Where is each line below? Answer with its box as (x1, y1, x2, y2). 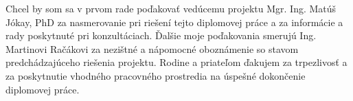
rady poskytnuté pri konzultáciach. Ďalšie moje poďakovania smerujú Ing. (5, 28, 317, 43)
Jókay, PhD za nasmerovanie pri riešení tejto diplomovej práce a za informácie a (5, 14, 343, 29)
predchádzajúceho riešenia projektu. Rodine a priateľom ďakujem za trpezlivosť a (5, 55, 348, 69)
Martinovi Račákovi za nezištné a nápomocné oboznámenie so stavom (5, 41, 299, 56)
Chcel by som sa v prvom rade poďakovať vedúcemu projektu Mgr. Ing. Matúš (5, 1, 337, 15)
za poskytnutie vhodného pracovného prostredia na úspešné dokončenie (5, 68, 306, 82)
